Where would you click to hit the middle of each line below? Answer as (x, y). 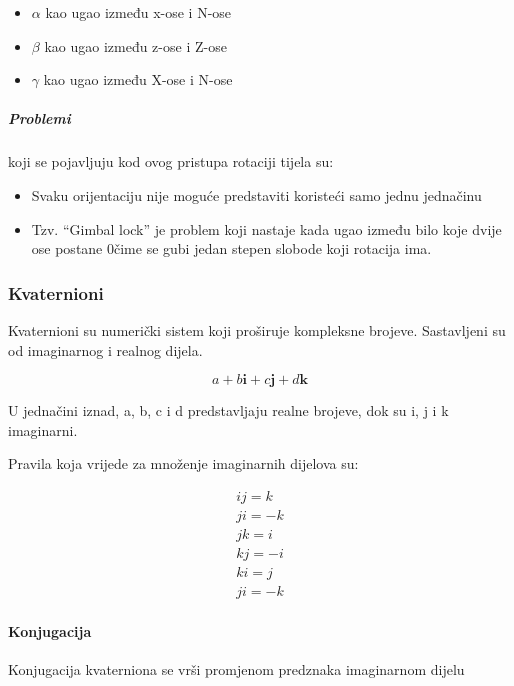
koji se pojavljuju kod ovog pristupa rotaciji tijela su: (171, 161)
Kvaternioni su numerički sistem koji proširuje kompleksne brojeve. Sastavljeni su (257, 329)
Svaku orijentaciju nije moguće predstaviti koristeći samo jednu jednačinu (256, 194)
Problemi (39, 118)
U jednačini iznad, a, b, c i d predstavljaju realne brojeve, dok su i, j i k (228, 410)
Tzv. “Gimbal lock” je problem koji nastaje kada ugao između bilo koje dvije (266, 228)
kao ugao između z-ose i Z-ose (135, 45)
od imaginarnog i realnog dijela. (105, 349)
